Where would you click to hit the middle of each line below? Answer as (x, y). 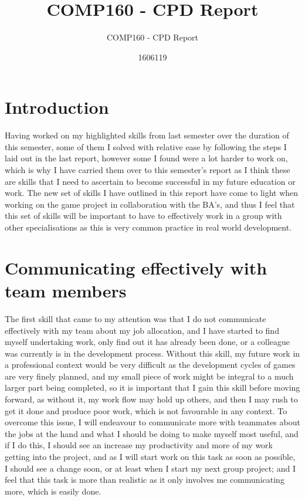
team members (66, 290)
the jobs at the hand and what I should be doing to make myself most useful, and (152, 433)
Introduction (57, 107)
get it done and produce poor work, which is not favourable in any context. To (146, 410)
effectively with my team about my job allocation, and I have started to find (142, 330)
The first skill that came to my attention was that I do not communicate (135, 318)
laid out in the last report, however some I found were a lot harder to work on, (146, 158)
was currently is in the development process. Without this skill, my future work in (152, 353)
